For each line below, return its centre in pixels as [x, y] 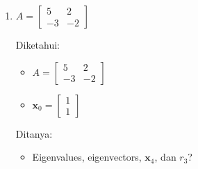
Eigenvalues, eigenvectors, [87, 157]
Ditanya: [34, 133]
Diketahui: [38, 45]
